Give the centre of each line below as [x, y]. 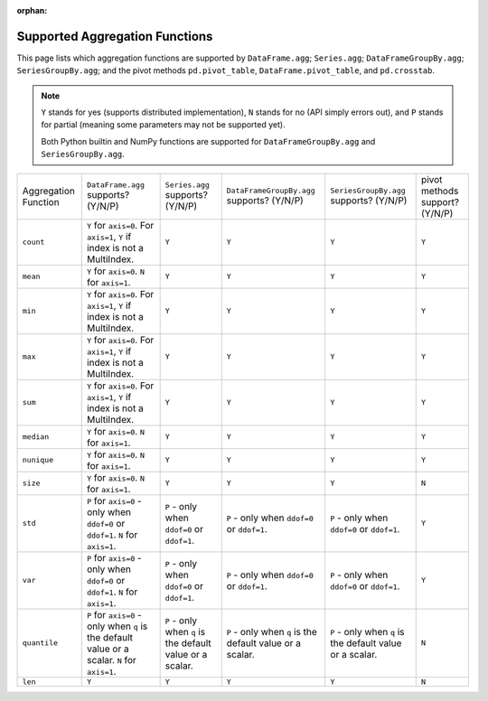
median [36, 437]
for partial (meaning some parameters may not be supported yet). [163, 125]
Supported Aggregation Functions [115, 36]
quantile [40, 643]
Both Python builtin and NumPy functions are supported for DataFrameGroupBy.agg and [208, 141]
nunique [38, 460]
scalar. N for [112, 659]
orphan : [32, 10]
